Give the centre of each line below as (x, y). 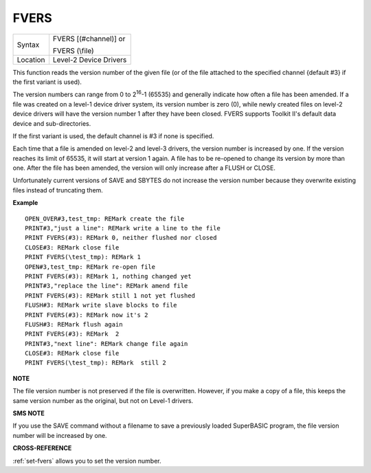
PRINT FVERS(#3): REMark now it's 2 (87, 315)
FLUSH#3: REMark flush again (74, 324)
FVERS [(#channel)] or (89, 38)
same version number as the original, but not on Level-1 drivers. (103, 400)
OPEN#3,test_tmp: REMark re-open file (90, 267)
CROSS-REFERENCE (42, 448)
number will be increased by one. (60, 435)
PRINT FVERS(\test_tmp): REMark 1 (83, 257)
